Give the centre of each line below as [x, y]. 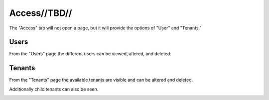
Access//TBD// [41, 13]
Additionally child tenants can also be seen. [54, 89]
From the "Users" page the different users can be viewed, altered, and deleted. [90, 54]
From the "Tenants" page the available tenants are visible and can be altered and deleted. [101, 80]
